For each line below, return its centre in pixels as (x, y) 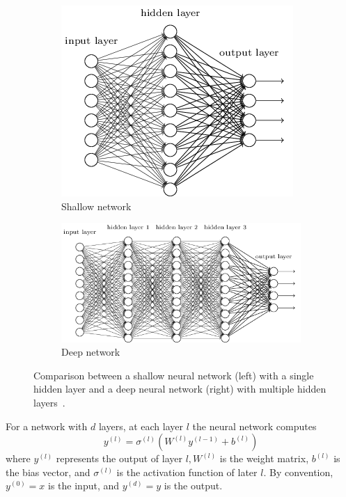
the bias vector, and (48, 472)
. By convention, (298, 472)
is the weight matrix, (264, 458)
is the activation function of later (187, 472)
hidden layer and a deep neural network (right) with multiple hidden (180, 389)
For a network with (47, 426)
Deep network (91, 352)
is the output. (193, 486)
